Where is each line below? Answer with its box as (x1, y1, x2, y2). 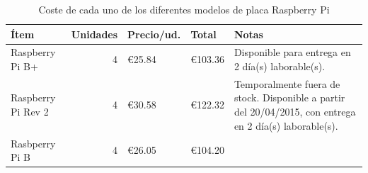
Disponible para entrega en (234, 45, 351, 60)
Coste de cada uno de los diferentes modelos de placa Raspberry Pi (38, 2, 330, 16)
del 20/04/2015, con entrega (234, 104, 356, 119)
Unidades (71, 26, 118, 41)
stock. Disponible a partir (234, 90, 345, 105)
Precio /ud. (127, 26, 181, 41)
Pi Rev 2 (11, 104, 49, 119)
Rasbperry (11, 135, 56, 150)
